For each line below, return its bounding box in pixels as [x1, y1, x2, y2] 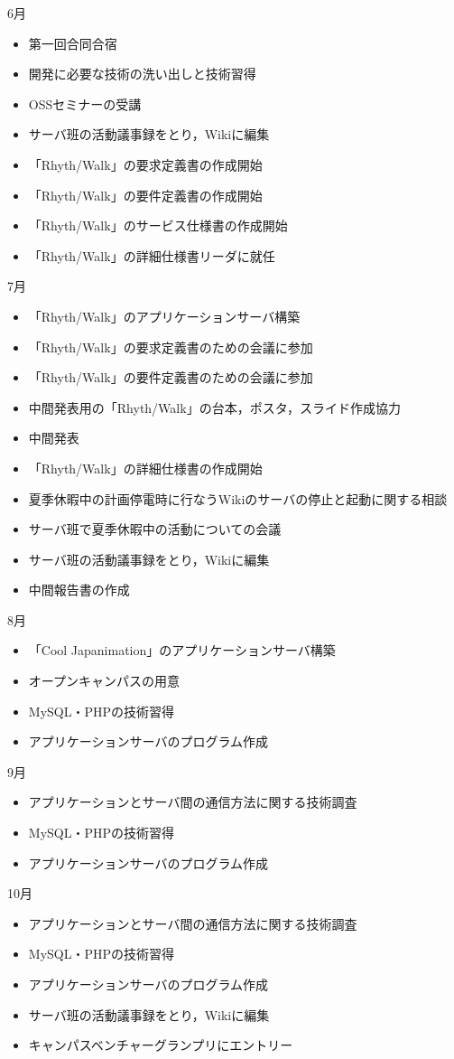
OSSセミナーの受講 [28, 94, 142, 113]
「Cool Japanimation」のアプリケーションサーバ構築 [28, 641, 336, 660]
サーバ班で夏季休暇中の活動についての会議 [28, 520, 282, 539]
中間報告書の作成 [28, 580, 130, 599]
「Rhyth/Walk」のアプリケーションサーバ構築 [28, 306, 301, 325]
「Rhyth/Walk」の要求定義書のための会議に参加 [28, 337, 313, 356]
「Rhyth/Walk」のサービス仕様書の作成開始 [28, 216, 288, 235]
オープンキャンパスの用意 [28, 671, 180, 690]
